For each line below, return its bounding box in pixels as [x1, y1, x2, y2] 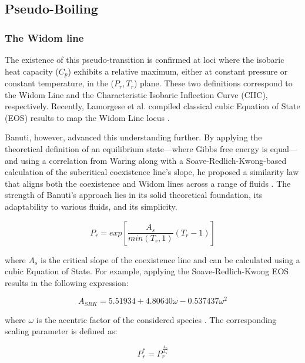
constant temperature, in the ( [5, 77, 115, 89]
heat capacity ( [5, 65, 59, 77]
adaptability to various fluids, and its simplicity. [5, 200, 177, 212]
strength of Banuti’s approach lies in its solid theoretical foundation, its [5, 189, 263, 201]
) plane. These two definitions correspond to [133, 77, 293, 89]
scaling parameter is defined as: [5, 325, 118, 337]
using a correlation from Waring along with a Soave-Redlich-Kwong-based [21, 154, 287, 166]
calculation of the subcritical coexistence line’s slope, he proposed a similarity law [5, 166, 299, 178]
